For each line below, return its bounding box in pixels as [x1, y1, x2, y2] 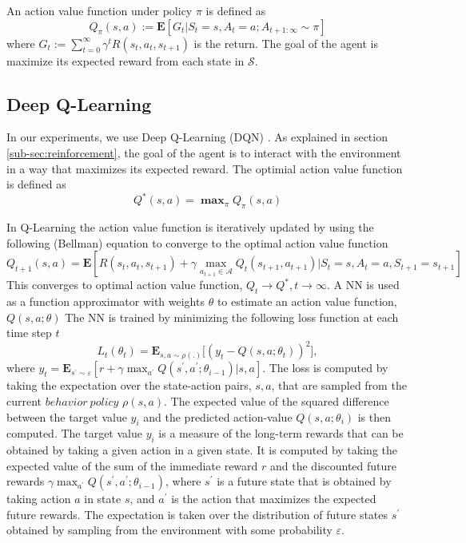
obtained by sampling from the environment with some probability [6, 521, 333, 538]
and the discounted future [270, 457, 397, 474]
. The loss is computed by [262, 359, 388, 376]
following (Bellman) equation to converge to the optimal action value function [6, 234, 388, 251]
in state [84, 490, 121, 507]
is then [357, 408, 391, 425]
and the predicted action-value [143, 408, 293, 425]
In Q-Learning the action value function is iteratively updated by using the [6, 219, 374, 236]
